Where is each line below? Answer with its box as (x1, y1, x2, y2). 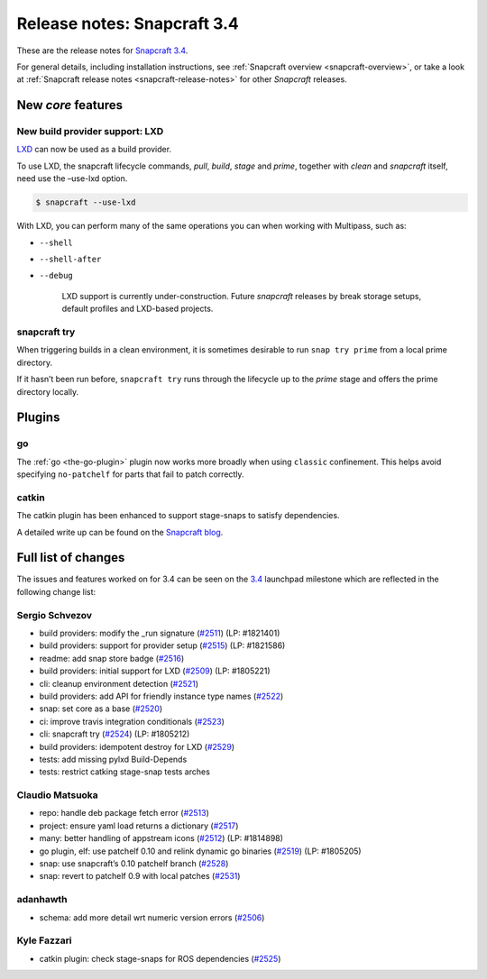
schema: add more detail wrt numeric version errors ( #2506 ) (39, 911, 265, 923)
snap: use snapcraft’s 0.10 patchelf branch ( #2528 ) (39, 858, 229, 869)
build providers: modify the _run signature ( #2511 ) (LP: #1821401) (39, 627, 280, 639)
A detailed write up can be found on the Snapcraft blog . (16, 526, 224, 537)
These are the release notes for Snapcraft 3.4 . (16, 45, 188, 56)
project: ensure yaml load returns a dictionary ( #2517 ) (39, 820, 239, 831)
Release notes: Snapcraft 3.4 (16, 14, 239, 33)
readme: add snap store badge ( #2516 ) (39, 653, 185, 663)
